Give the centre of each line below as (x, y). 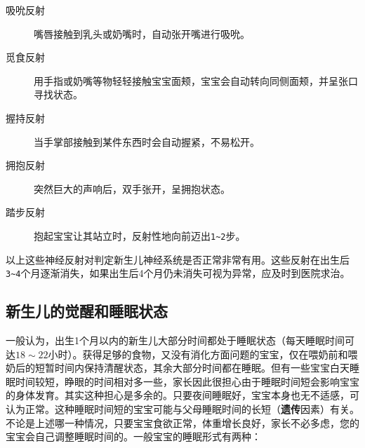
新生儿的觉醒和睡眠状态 (87, 311)
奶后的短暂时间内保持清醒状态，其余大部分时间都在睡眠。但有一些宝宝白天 (178, 368)
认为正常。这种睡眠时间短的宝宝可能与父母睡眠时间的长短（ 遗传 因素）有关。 (182, 409)
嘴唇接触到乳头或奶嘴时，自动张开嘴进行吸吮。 (142, 33)
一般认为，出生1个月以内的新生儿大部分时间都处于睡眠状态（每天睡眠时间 (175, 340)
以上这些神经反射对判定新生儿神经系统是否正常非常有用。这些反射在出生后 (178, 259)
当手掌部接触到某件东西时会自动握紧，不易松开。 (147, 141)
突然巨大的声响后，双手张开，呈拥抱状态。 (132, 188)
